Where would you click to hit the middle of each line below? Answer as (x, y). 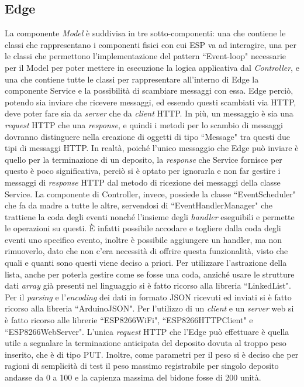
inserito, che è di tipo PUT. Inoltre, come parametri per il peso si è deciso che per (152, 354)
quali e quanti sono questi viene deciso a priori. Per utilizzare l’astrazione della (146, 263)
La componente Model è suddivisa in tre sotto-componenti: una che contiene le (145, 33)
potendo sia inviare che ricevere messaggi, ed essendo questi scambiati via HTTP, (151, 102)
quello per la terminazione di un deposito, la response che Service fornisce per (144, 159)
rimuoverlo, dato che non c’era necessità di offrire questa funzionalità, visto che (146, 251)
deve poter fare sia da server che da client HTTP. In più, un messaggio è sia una (149, 113)
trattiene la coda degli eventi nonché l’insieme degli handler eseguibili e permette (150, 216)
